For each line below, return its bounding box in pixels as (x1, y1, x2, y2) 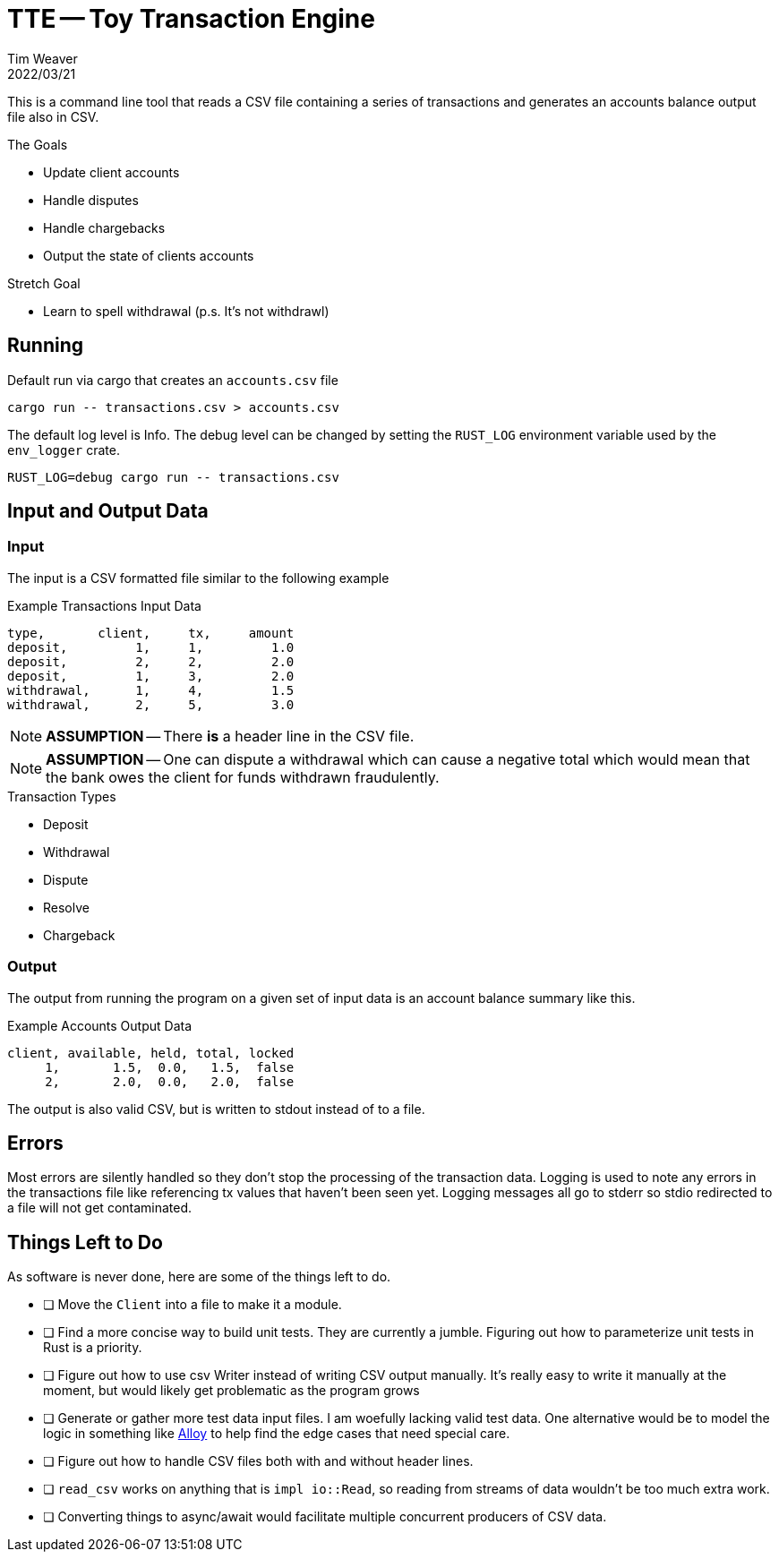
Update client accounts (43, 164, 180, 180)
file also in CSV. (7, 108, 99, 124)
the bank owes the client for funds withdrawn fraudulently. (46, 767, 440, 786)
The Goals (7, 136, 68, 152)
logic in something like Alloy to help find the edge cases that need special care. (43, 1426, 510, 1442)
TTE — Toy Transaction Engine (7, 4, 375, 34)
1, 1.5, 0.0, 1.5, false (45, 1059, 295, 1075)
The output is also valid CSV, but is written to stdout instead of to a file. (7, 1101, 425, 1117)
